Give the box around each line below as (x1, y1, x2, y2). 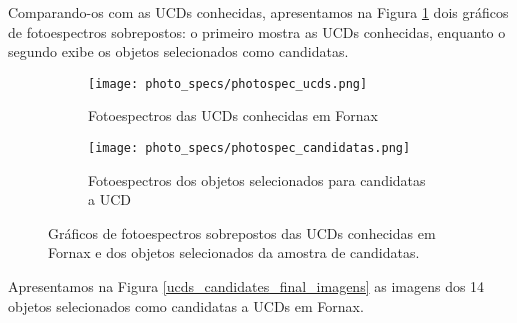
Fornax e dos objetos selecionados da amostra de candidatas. (48, 242, 420, 263)
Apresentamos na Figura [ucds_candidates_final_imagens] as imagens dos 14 (8, 276, 485, 297)
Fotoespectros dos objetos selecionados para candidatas (88, 169, 426, 190)
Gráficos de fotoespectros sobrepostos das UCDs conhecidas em (48, 222, 436, 243)
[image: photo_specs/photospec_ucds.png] (88, 76, 368, 91)
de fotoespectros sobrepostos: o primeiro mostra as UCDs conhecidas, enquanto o (8, 21, 506, 42)
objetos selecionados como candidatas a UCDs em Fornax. (8, 295, 364, 316)
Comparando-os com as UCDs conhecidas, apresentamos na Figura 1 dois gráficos (8, 2, 509, 22)
